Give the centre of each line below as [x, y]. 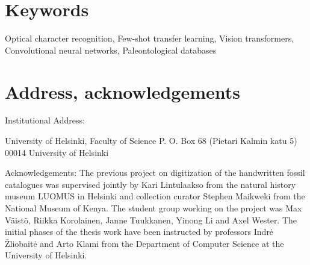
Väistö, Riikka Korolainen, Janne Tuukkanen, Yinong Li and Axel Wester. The [151, 220]
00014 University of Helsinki [57, 152]
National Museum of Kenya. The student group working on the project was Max [153, 208]
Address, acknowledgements [122, 91]
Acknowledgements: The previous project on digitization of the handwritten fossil [155, 173]
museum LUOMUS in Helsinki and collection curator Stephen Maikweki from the [155, 196]
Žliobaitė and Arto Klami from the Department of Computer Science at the [144, 243]
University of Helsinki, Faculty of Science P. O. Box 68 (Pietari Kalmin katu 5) [151, 141]
